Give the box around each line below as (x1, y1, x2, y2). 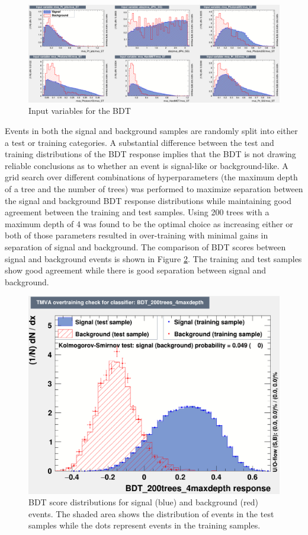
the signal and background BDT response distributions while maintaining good (5, 194, 291, 206)
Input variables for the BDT (28, 104, 131, 117)
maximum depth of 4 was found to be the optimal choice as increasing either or (5, 217, 293, 230)
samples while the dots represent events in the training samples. (28, 519, 261, 531)
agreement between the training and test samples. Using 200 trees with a (5, 206, 269, 218)
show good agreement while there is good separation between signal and (5, 264, 267, 276)
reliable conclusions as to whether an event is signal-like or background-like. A (5, 159, 288, 171)
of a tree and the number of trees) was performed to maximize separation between (5, 182, 303, 195)
